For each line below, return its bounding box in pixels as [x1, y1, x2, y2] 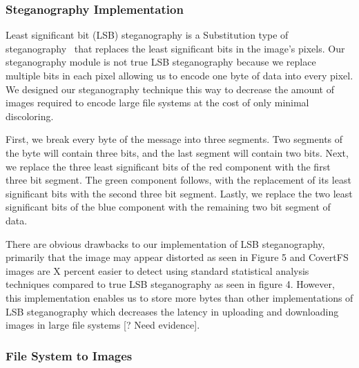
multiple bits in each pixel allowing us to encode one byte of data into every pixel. [6, 68, 353, 82]
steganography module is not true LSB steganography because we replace [6, 55, 316, 69]
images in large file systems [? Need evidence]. [6, 318, 200, 332]
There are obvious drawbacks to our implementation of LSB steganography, [6, 236, 325, 251]
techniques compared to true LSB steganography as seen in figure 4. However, [6, 277, 335, 291]
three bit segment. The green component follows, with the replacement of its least [6, 173, 351, 187]
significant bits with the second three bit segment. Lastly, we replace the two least [6, 186, 353, 200]
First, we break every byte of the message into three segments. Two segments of [6, 132, 343, 146]
